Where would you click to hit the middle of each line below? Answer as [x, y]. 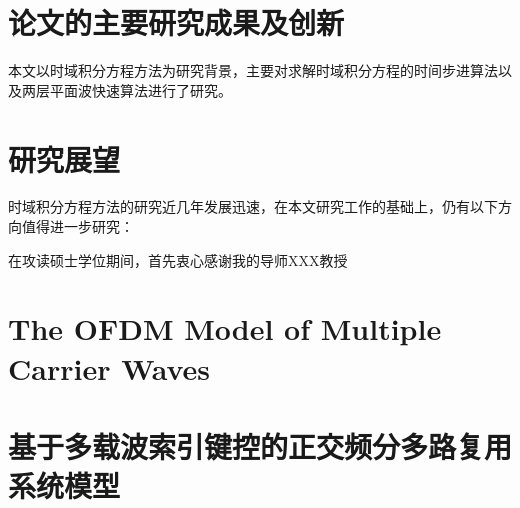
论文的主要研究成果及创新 [176, 22]
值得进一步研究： [77, 226]
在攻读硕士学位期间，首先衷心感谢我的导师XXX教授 [178, 259]
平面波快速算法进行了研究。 [140, 89]
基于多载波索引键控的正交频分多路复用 [260, 445]
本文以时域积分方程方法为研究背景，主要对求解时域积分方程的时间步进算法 [253, 70]
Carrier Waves [109, 367]
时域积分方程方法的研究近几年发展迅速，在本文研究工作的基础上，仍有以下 [253, 206]
